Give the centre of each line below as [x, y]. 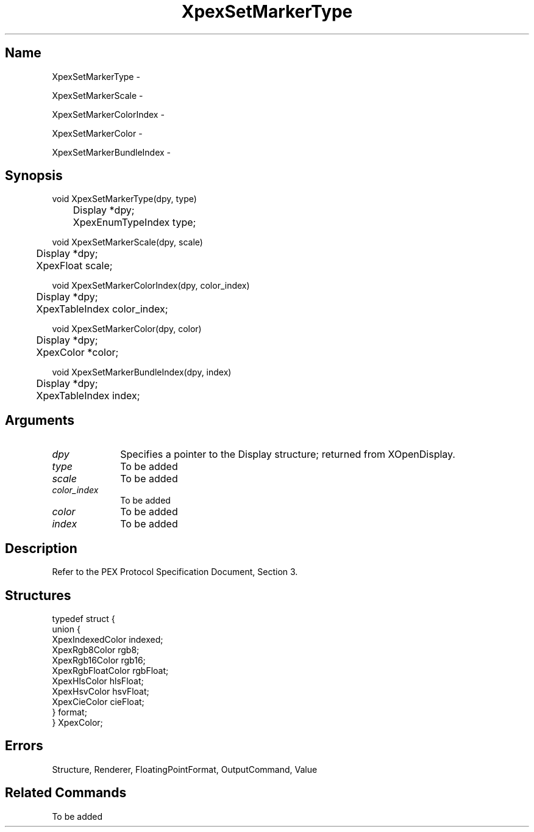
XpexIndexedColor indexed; [108, 639]
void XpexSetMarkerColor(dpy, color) [127, 329]
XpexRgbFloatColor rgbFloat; [110, 670]
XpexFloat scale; [74, 266]
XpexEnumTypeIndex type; [134, 222]
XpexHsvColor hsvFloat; [101, 691]
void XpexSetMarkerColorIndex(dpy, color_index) [151, 286]
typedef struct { [84, 618]
